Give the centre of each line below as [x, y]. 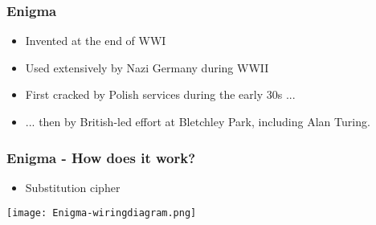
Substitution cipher [73, 187]
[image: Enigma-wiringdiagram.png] [102, 213]
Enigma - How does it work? [101, 157]
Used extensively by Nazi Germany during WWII [147, 67]
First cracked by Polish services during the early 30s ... [160, 94]
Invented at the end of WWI [96, 41]
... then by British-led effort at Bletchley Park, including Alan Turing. [198, 121]
